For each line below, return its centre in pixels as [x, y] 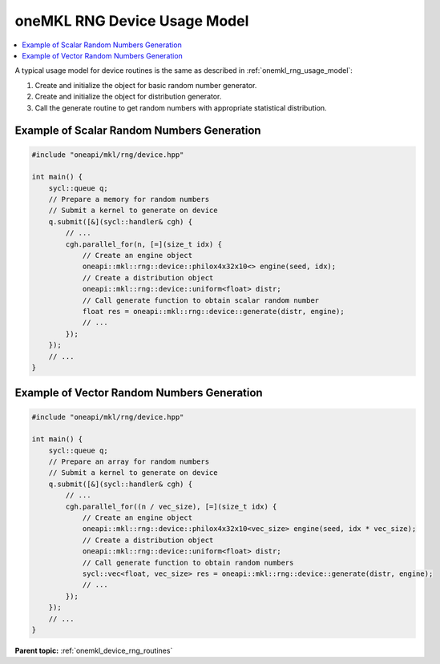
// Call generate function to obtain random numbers [188, 562]
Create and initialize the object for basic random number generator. [146, 85]
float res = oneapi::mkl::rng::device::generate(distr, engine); [213, 311]
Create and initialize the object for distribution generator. [128, 97]
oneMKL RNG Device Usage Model [132, 21]
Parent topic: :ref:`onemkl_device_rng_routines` [94, 650]
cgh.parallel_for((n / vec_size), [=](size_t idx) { [171, 506]
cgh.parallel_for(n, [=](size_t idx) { [143, 244]
